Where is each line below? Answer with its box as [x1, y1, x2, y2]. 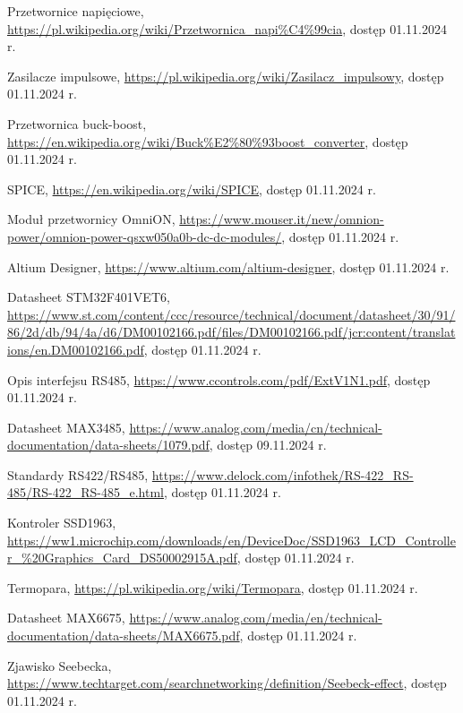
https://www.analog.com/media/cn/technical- [129, 417, 382, 436]
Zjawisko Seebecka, [7, 656, 112, 674]
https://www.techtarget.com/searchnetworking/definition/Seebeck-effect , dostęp [7, 674, 447, 692]
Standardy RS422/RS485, [7, 465, 149, 484]
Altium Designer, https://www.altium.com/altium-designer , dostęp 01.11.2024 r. [7, 257, 450, 276]
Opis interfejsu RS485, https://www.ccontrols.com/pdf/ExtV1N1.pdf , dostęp [7, 370, 431, 389]
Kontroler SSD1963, [7, 513, 116, 532]
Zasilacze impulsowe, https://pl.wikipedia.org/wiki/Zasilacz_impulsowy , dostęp [7, 66, 444, 85]
